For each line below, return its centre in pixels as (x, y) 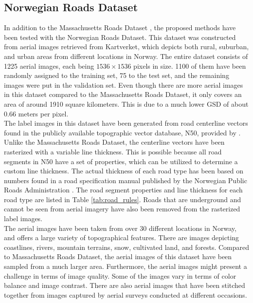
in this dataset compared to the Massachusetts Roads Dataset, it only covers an (123, 94)
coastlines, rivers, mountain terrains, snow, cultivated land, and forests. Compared (127, 247)
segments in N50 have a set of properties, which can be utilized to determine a (121, 161)
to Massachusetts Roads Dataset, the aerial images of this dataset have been (118, 256)
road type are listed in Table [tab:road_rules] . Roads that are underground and (123, 199)
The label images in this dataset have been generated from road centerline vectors (126, 123)
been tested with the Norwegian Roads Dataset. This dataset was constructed (120, 37)
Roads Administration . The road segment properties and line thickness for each (123, 190)
